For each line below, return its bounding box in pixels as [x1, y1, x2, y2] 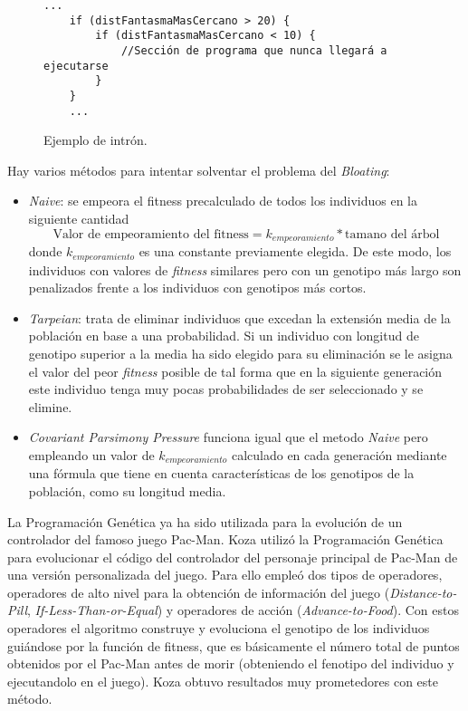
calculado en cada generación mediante [231, 445, 447, 464]
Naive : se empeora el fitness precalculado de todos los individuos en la [28, 191, 417, 210]
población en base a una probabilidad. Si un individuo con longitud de [28, 326, 419, 345]
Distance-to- [389, 582, 457, 601]
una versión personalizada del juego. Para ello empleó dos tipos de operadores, [7, 565, 443, 584]
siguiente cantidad [28, 209, 129, 228]
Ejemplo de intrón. [43, 130, 148, 149]
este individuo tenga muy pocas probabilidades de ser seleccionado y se [28, 380, 424, 399]
